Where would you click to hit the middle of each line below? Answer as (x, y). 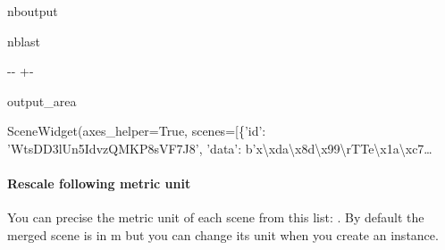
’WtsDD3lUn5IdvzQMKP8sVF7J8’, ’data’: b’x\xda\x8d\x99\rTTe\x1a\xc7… (220, 148)
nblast (24, 41)
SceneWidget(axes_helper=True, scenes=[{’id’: (137, 131)
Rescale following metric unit (99, 183)
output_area (42, 100)
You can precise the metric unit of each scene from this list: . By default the (216, 217)
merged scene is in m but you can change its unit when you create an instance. (223, 234)
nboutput (33, 11)
